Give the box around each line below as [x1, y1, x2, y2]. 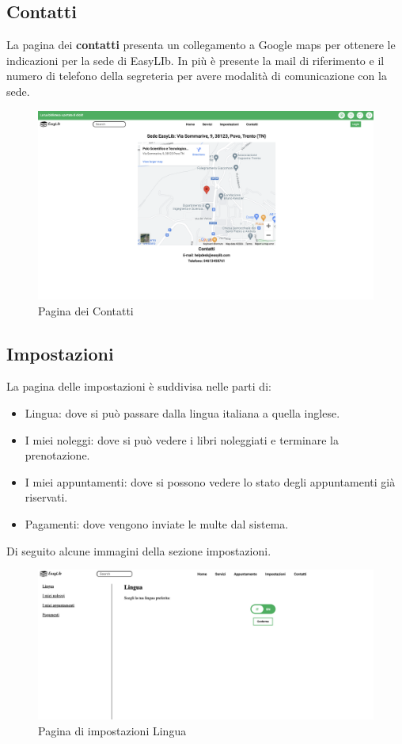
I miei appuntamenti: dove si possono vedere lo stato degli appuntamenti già [25, 473, 396, 490]
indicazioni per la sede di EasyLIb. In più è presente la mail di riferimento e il [6, 52, 385, 68]
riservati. [25, 489, 68, 506]
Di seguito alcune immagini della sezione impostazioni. [6, 542, 271, 559]
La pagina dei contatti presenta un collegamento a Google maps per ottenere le [6, 36, 396, 53]
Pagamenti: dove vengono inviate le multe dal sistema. [25, 516, 289, 532]
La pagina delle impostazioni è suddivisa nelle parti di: [6, 378, 271, 395]
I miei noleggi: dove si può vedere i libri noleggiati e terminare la [25, 431, 339, 448]
